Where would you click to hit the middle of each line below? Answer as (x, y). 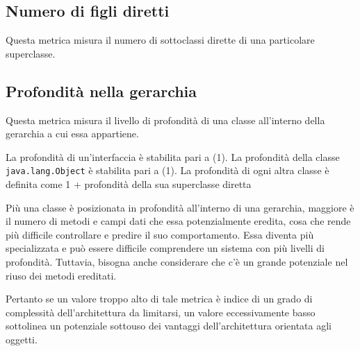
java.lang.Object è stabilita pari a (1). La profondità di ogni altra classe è (167, 170)
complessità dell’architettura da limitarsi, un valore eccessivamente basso (161, 312)
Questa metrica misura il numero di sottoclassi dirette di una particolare (160, 40)
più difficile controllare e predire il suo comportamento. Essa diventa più (160, 234)
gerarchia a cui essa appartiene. (72, 134)
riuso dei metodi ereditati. (61, 275)
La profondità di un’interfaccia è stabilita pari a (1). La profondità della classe (173, 156)
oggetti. (22, 339)
